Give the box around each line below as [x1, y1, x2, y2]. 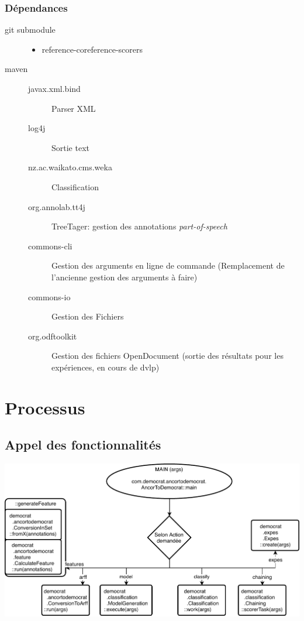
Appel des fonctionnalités [5, 435, 161, 454]
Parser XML [51, 102, 96, 114]
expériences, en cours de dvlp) [51, 361, 160, 373]
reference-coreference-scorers [42, 43, 143, 55]
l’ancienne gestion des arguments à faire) [51, 270, 198, 283]
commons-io [28, 290, 71, 303]
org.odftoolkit [28, 330, 77, 342]
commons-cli [28, 239, 72, 252]
